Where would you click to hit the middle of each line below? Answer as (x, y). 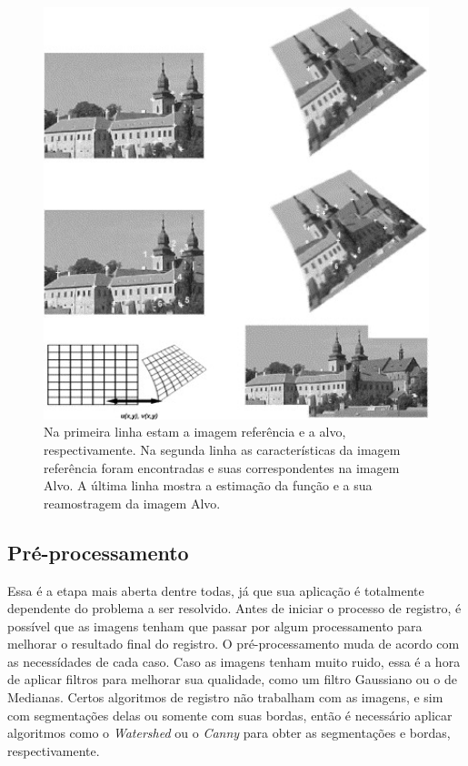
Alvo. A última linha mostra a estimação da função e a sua (208, 485)
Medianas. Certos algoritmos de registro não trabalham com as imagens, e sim (225, 697)
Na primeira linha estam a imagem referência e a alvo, (195, 432)
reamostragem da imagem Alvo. (132, 503)
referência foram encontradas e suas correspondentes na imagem (222, 467)
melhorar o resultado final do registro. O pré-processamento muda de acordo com (234, 644)
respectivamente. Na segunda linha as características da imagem (222, 449)
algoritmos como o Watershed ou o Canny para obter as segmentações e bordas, (229, 733)
